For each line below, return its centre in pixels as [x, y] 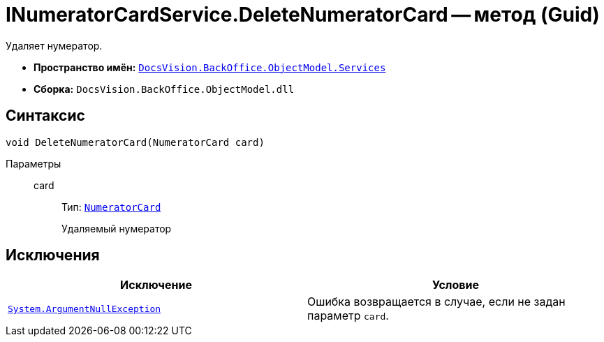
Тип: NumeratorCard [111, 207]
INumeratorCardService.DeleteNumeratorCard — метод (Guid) [303, 15]
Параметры [34, 163]
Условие [456, 285]
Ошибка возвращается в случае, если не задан [436, 302]
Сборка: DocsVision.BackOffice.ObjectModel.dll [164, 89]
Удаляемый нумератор [117, 228]
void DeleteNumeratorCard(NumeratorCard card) [135, 142]
